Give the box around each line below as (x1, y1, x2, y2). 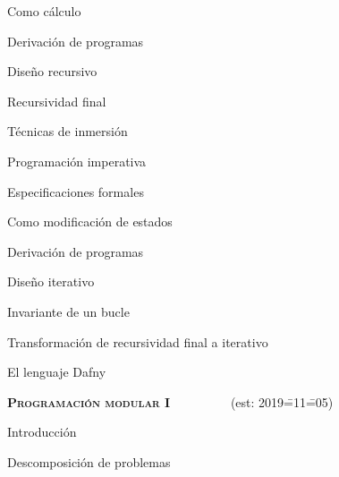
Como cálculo (7, 2, 81, 20)
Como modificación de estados (7, 212, 173, 231)
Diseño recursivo (7, 62, 97, 81)
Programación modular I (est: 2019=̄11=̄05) (7, 392, 334, 411)
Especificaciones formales (7, 182, 144, 200)
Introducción (7, 422, 77, 441)
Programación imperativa (7, 151, 147, 170)
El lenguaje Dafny (7, 362, 106, 381)
